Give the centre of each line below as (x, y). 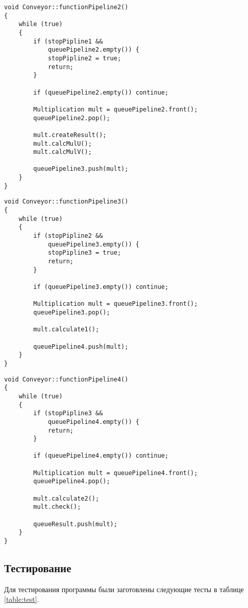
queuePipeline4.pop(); (72, 481)
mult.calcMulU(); (63, 143)
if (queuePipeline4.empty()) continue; (101, 456)
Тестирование (38, 568)
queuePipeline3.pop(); (72, 312)
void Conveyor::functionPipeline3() (66, 202)
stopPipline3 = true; (84, 253)
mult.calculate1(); (66, 330)
